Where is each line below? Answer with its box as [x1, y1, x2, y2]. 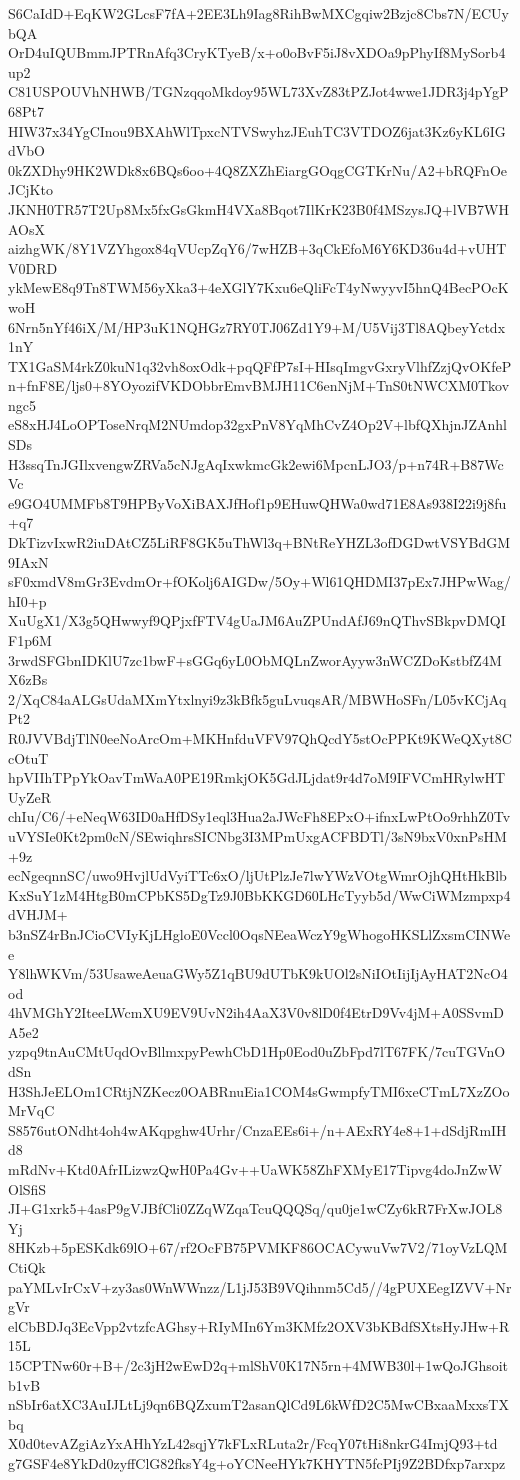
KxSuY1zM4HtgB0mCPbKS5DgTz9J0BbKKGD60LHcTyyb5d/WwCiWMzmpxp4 [8, 884, 511, 905]
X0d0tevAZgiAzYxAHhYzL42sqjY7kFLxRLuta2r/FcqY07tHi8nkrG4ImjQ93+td [8, 1433, 498, 1454]
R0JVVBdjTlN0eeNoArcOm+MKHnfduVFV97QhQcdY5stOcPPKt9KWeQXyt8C [8, 727, 512, 748]
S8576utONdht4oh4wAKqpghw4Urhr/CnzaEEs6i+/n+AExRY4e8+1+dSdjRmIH [8, 1119, 507, 1140]
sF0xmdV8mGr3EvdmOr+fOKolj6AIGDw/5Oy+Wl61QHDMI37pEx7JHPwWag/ [8, 571, 511, 592]
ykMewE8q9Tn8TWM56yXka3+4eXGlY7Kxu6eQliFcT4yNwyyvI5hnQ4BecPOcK [8, 277, 509, 298]
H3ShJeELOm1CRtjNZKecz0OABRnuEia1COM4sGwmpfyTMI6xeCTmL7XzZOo [8, 1080, 510, 1101]
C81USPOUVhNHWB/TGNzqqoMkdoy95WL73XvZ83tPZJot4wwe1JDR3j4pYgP [8, 81, 509, 102]
